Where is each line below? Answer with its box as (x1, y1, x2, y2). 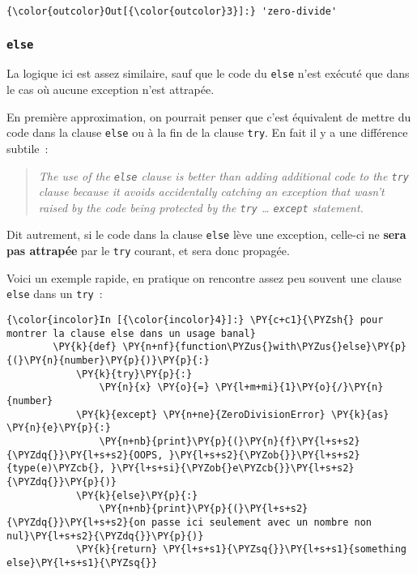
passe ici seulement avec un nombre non (151, 516, 372, 528)
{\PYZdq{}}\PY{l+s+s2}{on (6, 516, 146, 528)
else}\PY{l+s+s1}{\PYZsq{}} (6, 556, 158, 569)
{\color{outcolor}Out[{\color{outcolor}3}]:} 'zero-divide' (6, 6, 338, 17)
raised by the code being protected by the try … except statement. (38, 198, 364, 215)
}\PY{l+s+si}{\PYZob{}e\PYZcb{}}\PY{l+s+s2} (110, 462, 355, 475)
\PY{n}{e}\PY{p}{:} (6, 422, 111, 434)
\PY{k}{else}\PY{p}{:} (75, 489, 198, 501)
